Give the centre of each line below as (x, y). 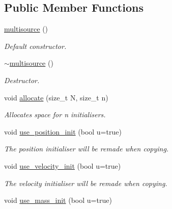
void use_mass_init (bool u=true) (58, 200)
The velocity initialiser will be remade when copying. (86, 183)
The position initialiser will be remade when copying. (87, 149)
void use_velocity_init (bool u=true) (63, 165)
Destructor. (22, 80)
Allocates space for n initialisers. (55, 114)
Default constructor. (35, 46)
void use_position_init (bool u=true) (63, 131)
